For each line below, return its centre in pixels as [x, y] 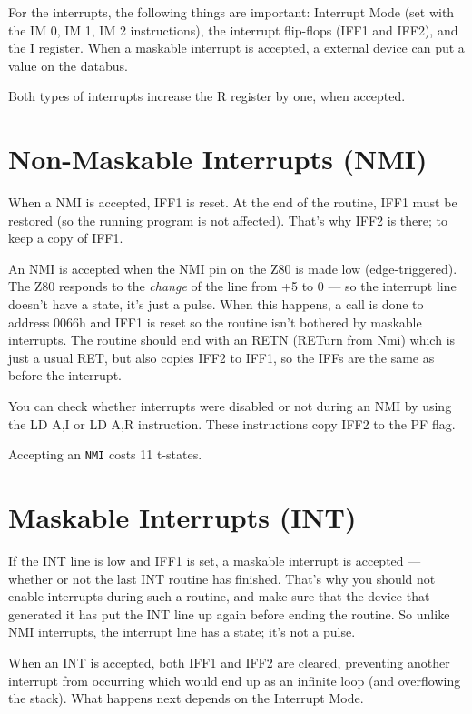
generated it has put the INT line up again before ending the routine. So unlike [229, 613]
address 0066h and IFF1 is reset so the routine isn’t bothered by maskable [215, 322]
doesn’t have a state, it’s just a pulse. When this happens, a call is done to [216, 304]
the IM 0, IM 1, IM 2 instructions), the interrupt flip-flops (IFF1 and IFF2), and [233, 30]
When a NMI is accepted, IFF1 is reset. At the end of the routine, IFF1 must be [233, 202]
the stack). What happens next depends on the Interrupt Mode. [186, 698]
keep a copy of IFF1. [66, 238]
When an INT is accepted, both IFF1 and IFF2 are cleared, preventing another [229, 662]
